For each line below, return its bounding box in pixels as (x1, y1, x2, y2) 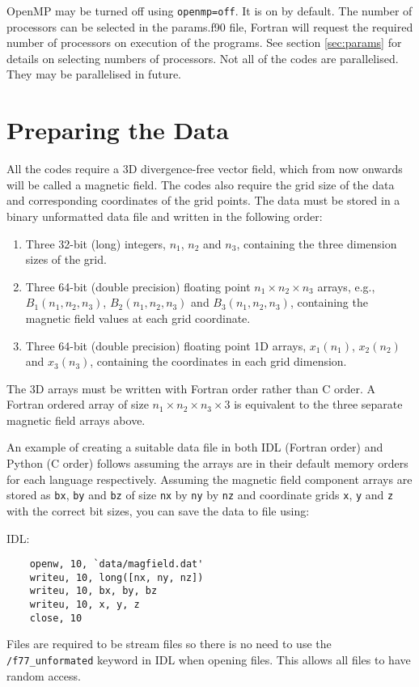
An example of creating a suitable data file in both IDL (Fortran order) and (6, 439, 383, 456)
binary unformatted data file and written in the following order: (6, 207, 323, 224)
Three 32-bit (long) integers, (25, 235, 167, 252)
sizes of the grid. (25, 251, 107, 268)
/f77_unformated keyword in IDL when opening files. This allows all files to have (6, 651, 411, 668)
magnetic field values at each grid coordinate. (25, 309, 251, 326)
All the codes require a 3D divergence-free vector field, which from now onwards (6, 160, 403, 177)
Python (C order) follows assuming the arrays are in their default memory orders (6, 455, 408, 472)
